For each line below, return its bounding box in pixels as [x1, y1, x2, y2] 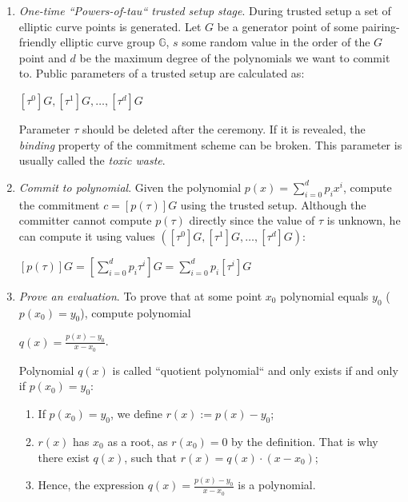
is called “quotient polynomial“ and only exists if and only [112, 361, 398, 378]
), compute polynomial [80, 304, 191, 321]
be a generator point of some [217, 18, 358, 34]
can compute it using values [18, 227, 155, 244]
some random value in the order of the [182, 34, 370, 50]
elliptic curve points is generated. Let [18, 18, 202, 34]
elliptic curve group [60, 34, 155, 50]
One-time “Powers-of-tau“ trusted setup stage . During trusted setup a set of [18, 2, 391, 18]
